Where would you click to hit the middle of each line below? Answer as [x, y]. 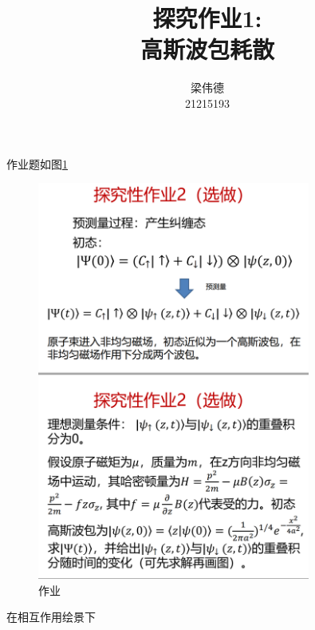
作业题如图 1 [37, 163]
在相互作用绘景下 [51, 617]
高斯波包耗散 [207, 49]
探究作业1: [207, 18]
